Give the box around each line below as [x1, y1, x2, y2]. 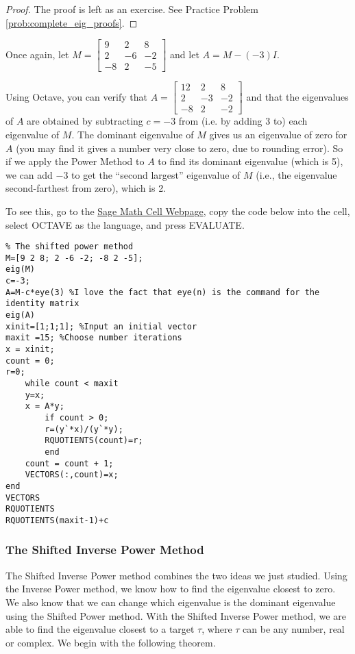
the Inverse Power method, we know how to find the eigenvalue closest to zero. [5, 581, 336, 596]
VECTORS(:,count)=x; [25, 470, 119, 480]
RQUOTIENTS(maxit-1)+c [5, 515, 109, 525]
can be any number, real [243, 622, 345, 636]
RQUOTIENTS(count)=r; [45, 436, 143, 446]
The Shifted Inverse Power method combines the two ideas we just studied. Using [5, 568, 347, 582]
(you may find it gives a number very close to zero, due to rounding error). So [16, 140, 343, 155]
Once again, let [5, 47, 69, 61]
